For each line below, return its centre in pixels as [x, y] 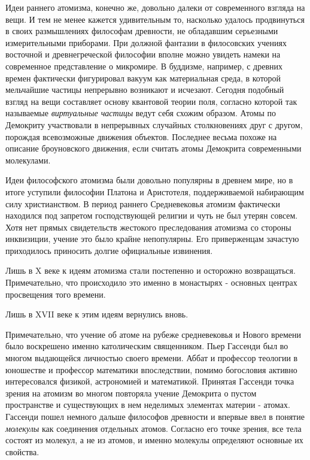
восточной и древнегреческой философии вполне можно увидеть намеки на [143, 54]
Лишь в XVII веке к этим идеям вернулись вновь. [97, 314]
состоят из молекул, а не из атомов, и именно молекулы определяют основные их [154, 440]
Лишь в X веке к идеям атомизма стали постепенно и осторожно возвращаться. [151, 270]
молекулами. [28, 160]
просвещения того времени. [56, 294]
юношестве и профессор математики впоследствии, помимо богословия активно [151, 369]
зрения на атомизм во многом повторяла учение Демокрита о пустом [131, 393]
